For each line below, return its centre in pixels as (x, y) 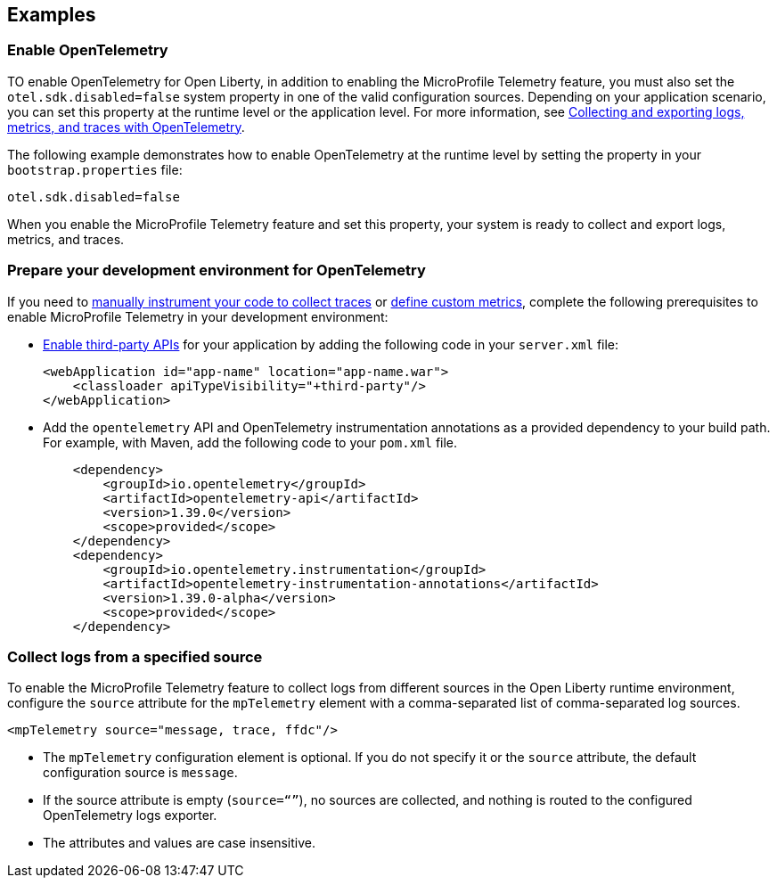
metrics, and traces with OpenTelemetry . (126, 127)
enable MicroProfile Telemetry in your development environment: (198, 316)
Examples (52, 15)
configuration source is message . (140, 773)
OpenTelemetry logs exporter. (130, 815)
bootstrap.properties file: (95, 169)
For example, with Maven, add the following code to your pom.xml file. (250, 442)
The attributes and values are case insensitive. (179, 843)
